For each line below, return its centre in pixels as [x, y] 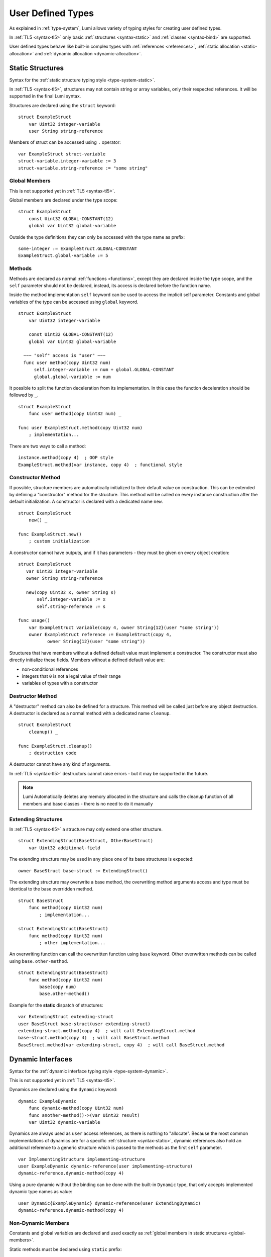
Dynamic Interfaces [41, 1059]
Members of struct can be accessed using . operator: [65, 142]
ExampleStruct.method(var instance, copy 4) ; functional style [100, 465]
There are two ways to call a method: [48, 446]
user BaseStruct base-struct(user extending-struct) [84, 1024]
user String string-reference [65, 131]
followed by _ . [24, 395]
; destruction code [52, 753]
